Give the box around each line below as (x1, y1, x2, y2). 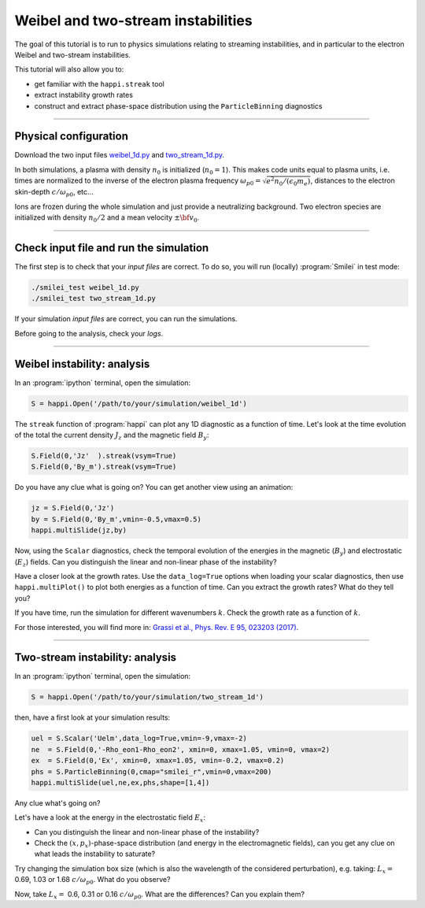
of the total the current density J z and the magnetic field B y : (14, 430, 209, 441)
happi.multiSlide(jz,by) (31, 526, 128, 535)
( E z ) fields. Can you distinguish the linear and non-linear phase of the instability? (14, 557, 277, 569)
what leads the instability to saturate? (34, 849, 156, 858)
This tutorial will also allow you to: (14, 65, 124, 74)
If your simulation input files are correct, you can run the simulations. (14, 314, 238, 324)
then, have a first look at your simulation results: (14, 713, 171, 722)
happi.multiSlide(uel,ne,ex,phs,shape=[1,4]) (31, 778, 210, 787)
